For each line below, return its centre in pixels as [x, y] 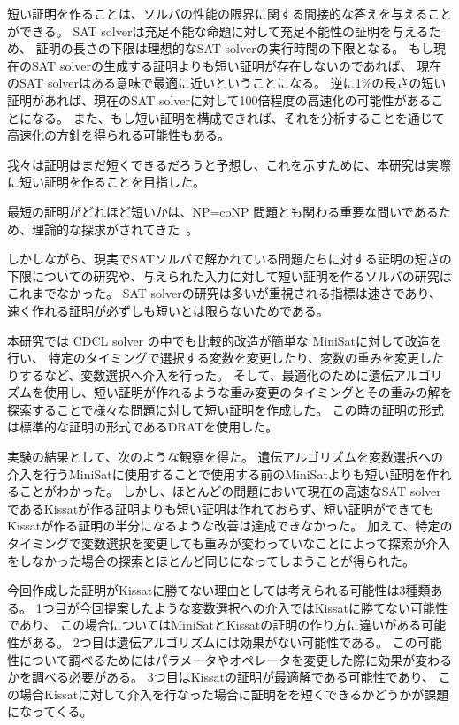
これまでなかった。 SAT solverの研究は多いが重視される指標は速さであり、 [224, 293]
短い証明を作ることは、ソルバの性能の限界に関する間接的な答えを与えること [230, 13]
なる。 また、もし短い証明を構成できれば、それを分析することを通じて [238, 117]
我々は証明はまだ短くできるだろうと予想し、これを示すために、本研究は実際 [229, 164]
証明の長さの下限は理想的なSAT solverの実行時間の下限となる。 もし [234, 48]
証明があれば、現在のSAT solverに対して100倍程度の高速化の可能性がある [219, 99]
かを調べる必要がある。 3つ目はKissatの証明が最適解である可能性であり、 [221, 677]
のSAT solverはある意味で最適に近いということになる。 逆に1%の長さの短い [227, 83]
